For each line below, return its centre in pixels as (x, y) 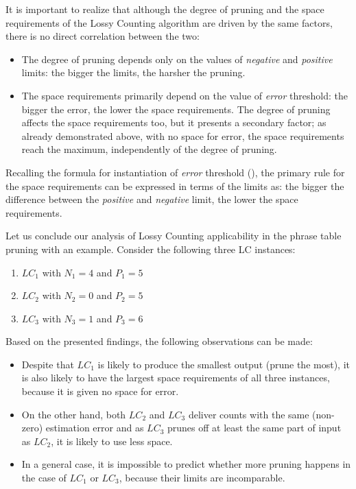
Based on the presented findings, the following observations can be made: (159, 341)
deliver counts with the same (249, 414)
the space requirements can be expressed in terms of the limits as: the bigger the (175, 186)
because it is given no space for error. (100, 391)
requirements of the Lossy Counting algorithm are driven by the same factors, (169, 22)
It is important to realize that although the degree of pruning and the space (165, 9)
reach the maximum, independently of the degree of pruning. (149, 149)
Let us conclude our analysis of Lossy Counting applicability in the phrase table (174, 236)
